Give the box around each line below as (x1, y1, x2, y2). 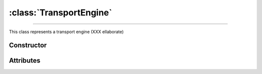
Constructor (9, 41, 47, 49)
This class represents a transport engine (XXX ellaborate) (9, 29, 124, 35)
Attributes (9, 57, 41, 65)
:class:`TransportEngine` (9, 7, 113, 18)
